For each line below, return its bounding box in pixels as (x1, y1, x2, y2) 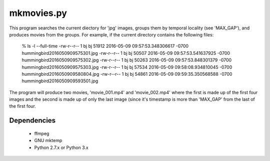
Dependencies (9, 116, 56, 125)
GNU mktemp (34, 138, 62, 144)
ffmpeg (34, 130, 49, 137)
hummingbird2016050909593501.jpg (21, 78, 98, 84)
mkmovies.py (9, 7, 67, 18)
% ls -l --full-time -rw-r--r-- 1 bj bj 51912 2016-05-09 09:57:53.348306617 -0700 (21, 43, 189, 49)
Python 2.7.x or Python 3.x (34, 145, 88, 151)
